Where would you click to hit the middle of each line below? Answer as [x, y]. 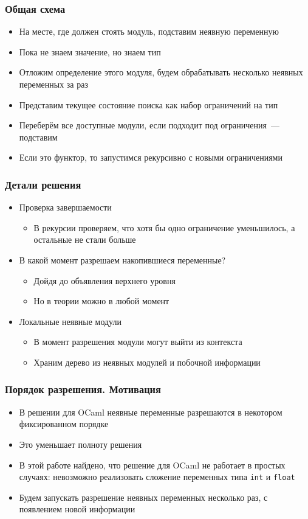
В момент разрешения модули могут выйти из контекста [138, 342]
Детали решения [43, 184]
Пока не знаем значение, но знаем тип [90, 51]
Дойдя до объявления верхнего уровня [104, 280]
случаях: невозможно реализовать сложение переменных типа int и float [157, 477]
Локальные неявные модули [70, 321]
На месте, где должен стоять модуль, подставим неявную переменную [149, 31]
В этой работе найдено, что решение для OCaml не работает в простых [152, 465]
